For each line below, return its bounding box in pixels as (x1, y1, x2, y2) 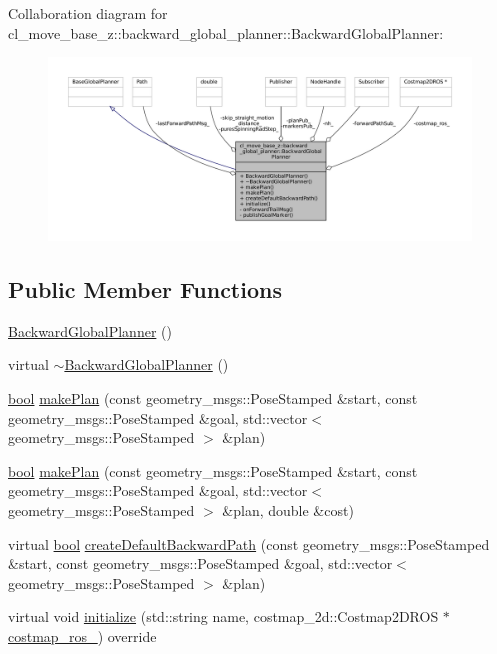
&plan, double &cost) (222, 499, 354, 520)
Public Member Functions (8, 274, 282, 305)
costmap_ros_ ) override (8, 625, 157, 646)
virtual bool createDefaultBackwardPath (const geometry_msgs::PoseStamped (8, 533, 490, 554)
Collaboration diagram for (8, 3, 168, 23)
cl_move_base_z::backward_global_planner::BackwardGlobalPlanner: (8, 22, 444, 43)
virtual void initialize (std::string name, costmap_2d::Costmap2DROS (8, 606, 439, 627)
